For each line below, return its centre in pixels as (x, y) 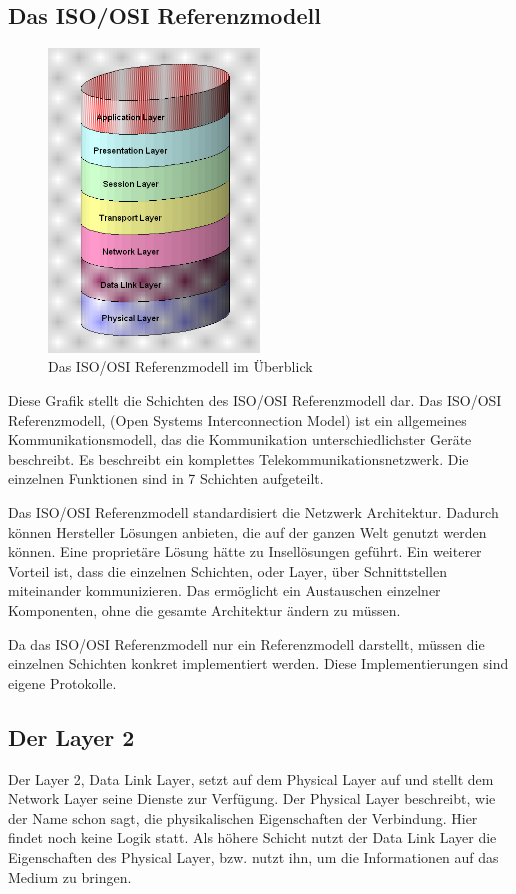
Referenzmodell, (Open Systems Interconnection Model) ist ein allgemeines (237, 419)
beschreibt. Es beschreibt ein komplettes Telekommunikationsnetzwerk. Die (238, 458)
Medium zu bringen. (70, 876)
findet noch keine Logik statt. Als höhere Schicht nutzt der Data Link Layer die (252, 837)
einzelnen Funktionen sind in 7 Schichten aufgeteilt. (166, 478)
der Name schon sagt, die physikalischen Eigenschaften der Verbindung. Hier (243, 817)
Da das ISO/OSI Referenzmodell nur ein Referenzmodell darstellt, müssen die (246, 643)
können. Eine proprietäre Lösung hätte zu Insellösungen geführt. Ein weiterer (245, 551)
